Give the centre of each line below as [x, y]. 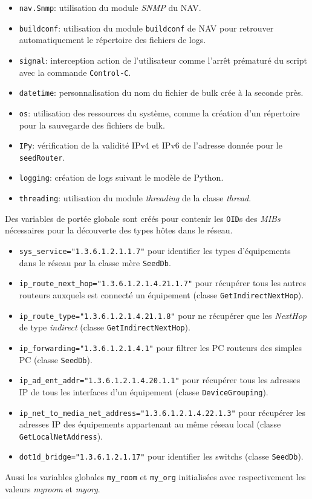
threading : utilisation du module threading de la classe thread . [135, 198]
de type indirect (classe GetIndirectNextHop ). [105, 327]
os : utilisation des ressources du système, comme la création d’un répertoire [159, 112]
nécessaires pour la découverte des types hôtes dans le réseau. [119, 230]
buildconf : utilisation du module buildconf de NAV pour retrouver [146, 28]
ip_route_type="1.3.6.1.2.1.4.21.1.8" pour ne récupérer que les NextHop [163, 315]
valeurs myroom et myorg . [53, 488]
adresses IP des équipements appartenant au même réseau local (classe [150, 424]
